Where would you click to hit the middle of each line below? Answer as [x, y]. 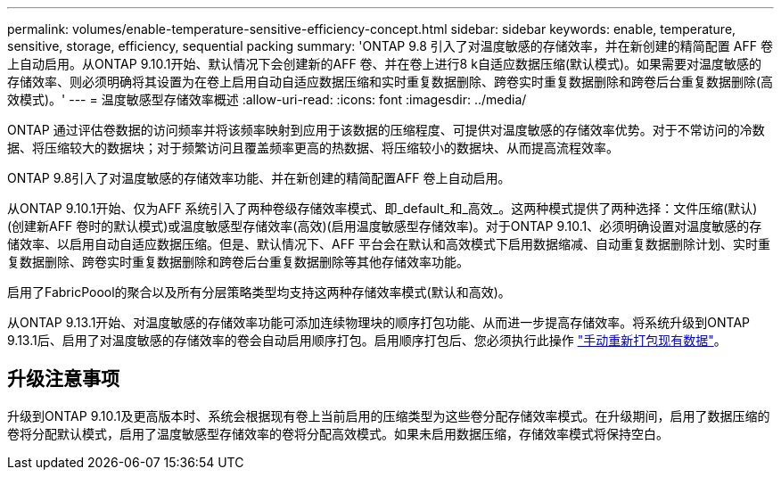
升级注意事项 [63, 379]
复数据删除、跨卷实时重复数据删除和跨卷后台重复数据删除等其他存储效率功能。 [238, 262]
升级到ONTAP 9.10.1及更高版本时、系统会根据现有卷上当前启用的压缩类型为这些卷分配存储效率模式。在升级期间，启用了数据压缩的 [389, 415]
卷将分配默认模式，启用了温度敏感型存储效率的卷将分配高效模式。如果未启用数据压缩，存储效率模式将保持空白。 [338, 433]
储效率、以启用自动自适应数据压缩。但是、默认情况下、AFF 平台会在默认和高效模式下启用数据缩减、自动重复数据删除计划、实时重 [389, 244]
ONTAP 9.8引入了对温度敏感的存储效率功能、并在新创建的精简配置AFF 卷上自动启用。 [259, 178]
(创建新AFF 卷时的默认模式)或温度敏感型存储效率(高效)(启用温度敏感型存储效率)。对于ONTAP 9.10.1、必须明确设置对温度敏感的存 [385, 226]
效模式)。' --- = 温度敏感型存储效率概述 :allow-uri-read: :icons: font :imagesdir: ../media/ [267, 99]
